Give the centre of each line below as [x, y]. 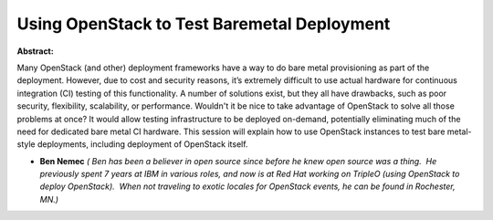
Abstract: [35, 51]
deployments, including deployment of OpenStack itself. [142, 144]
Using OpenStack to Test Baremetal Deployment [204, 24]
